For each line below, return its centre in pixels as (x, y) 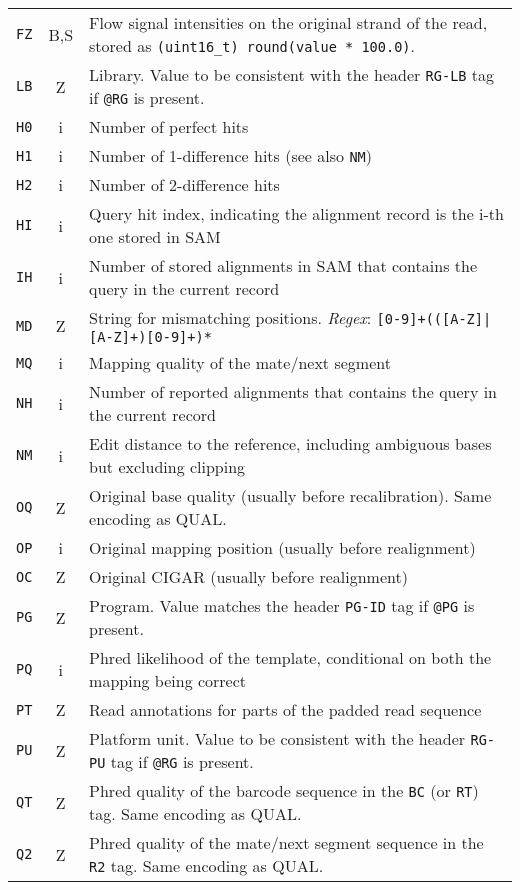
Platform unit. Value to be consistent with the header (277, 738)
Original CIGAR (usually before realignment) (248, 576)
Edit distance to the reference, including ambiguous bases (290, 443)
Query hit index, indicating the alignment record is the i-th (296, 213)
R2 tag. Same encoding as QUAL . (206, 865)
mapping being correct (168, 680)
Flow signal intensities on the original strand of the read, (288, 22)
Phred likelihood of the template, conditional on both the (290, 657)
